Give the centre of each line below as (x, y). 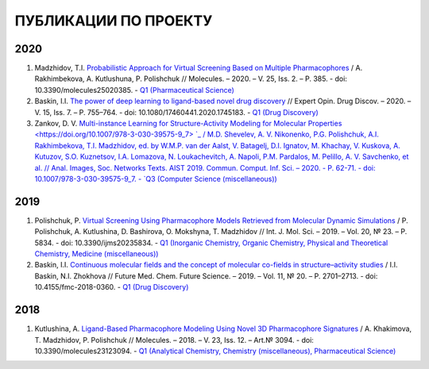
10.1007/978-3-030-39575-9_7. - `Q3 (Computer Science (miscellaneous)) (156, 179)
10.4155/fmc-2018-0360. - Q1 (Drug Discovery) (112, 287)
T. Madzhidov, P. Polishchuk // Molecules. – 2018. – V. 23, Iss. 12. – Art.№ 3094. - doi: (174, 340)
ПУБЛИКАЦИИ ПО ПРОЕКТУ (114, 21)
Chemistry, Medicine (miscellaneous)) (97, 254)
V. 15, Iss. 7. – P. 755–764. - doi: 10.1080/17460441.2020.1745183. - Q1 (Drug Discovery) (177, 112)
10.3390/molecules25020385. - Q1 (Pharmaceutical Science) (134, 90)
